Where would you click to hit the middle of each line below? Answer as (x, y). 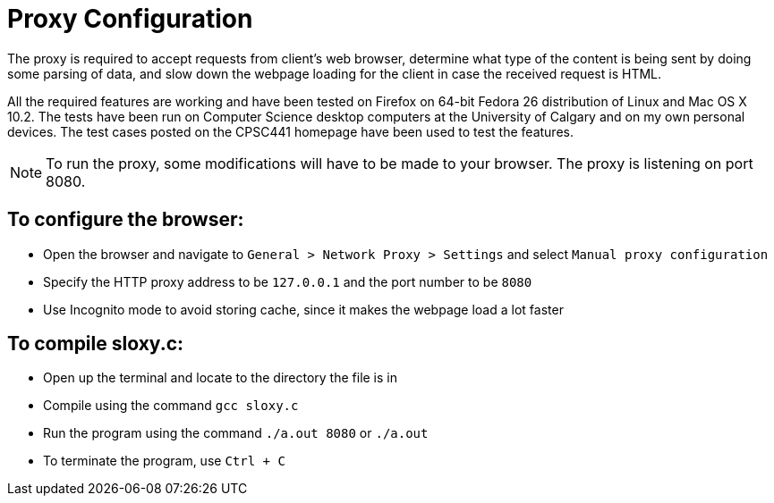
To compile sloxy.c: (96, 344)
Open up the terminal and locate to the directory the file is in (220, 378)
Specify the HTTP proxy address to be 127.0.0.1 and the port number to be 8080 (288, 281)
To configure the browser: (126, 220)
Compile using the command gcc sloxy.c (171, 406)
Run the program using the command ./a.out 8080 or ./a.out (236, 433)
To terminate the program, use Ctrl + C (164, 461)
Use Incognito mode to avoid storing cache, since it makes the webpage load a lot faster (303, 309)
